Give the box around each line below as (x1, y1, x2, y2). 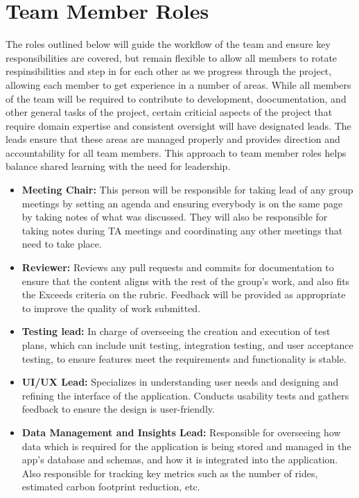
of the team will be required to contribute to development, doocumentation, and (6, 91, 347, 105)
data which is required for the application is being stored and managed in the (21, 438, 351, 453)
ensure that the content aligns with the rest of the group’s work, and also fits (21, 273, 350, 288)
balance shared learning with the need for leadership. (6, 159, 231, 173)
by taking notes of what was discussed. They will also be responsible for (21, 209, 328, 224)
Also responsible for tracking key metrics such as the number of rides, (21, 465, 318, 480)
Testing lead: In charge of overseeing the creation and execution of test (21, 324, 331, 338)
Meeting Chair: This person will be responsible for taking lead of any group (21, 182, 353, 197)
